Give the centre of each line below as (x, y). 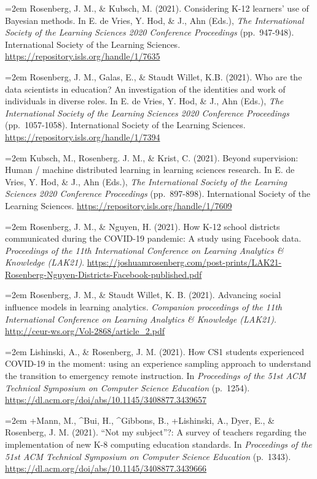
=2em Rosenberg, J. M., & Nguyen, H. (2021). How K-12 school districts (143, 226)
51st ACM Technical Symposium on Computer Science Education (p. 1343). (148, 456)
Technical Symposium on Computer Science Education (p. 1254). (127, 387)
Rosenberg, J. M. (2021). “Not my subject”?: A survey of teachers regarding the (156, 432)
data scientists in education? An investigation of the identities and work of (145, 89)
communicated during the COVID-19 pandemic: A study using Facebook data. (153, 238)
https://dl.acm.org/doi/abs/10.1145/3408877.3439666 (106, 468)
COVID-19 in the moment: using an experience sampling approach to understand (158, 363)
